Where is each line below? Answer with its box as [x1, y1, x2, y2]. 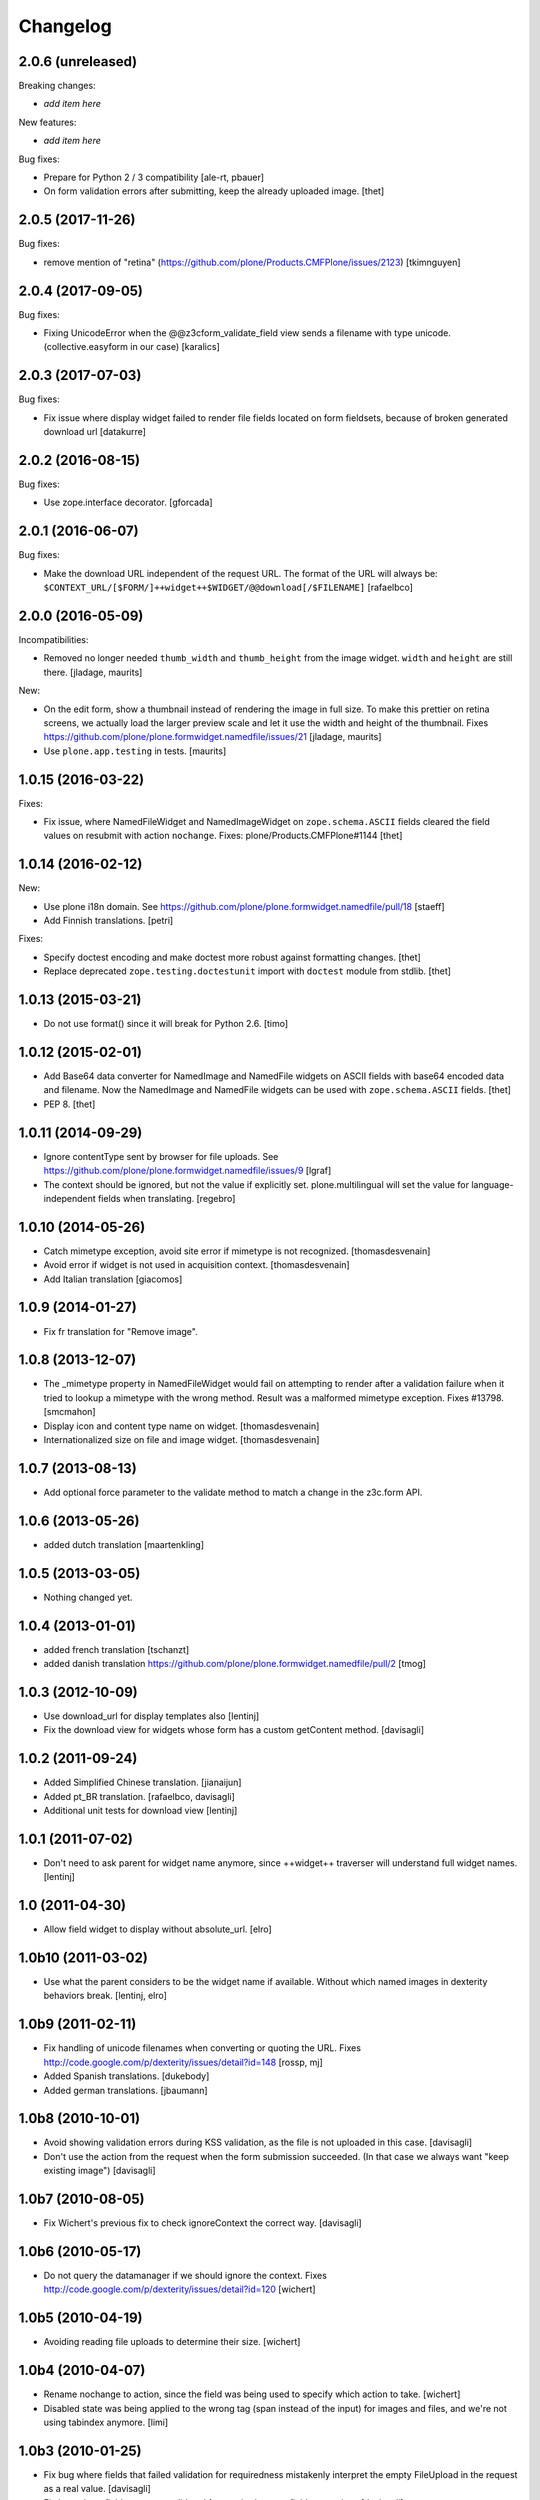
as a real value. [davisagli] [43, 2483, 152, 2495]
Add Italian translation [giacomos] [43, 1273, 183, 1285]
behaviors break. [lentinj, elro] [43, 1990, 167, 2002]
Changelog [18, 15, 112, 37]
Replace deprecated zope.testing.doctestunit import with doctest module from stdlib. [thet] [43, 965, 452, 977]
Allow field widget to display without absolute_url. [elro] [43, 1923, 272, 1935]
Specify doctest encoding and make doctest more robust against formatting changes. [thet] [43, 951, 422, 963]
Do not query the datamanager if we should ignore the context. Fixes [43, 2270, 327, 2282]
